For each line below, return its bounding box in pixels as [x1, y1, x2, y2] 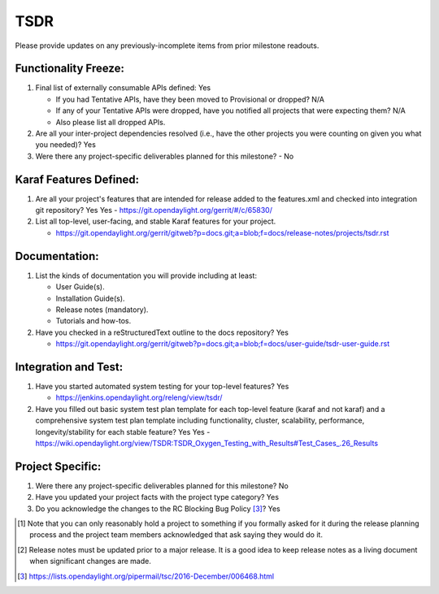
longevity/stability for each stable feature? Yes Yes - [35, 427, 211, 436]
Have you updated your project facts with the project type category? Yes [35, 492, 280, 502]
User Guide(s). [55, 282, 105, 292]
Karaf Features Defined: [15, 172, 140, 186]
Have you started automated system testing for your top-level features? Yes [35, 382, 289, 392]
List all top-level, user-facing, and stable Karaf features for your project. [35, 216, 276, 227]
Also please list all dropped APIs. [55, 117, 166, 127]
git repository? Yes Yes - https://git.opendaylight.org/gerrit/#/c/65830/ [35, 206, 272, 215]
